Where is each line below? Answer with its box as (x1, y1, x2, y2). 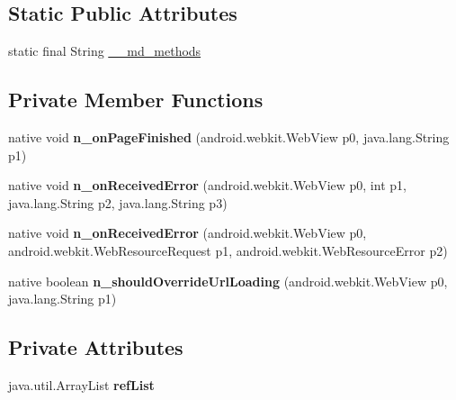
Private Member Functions (8, 86, 264, 114)
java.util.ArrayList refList (8, 375, 155, 394)
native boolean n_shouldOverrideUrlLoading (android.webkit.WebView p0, (8, 271, 448, 290)
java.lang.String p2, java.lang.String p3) (8, 193, 228, 212)
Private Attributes (8, 333, 183, 361)
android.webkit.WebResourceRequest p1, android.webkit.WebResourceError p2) (8, 241, 448, 259)
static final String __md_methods (8, 41, 201, 60)
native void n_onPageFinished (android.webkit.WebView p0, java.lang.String (8, 128, 450, 146)
